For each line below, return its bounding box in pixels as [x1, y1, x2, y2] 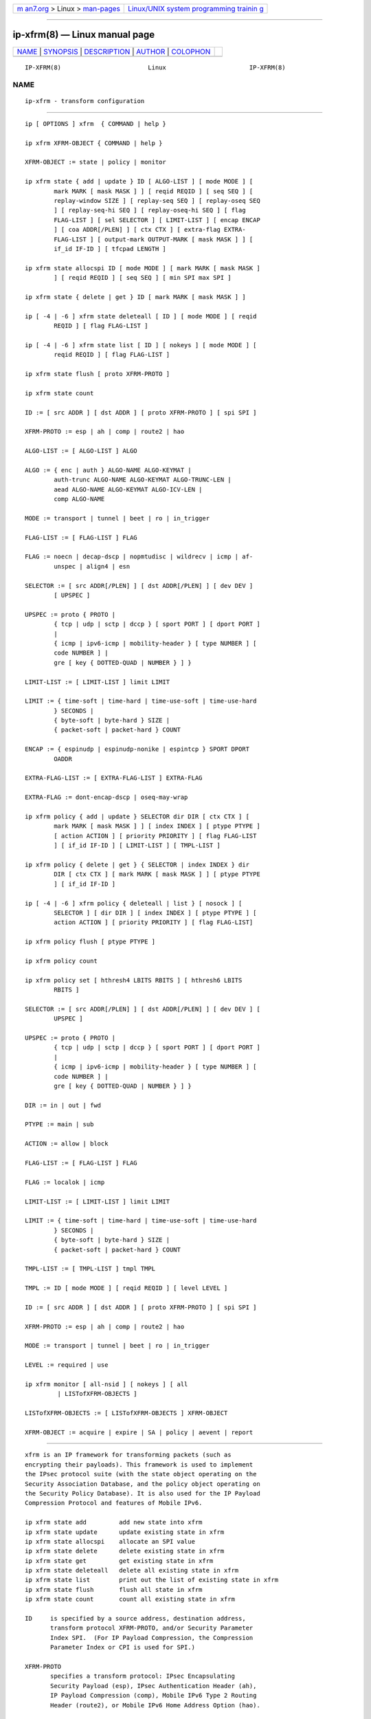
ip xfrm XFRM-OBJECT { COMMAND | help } [25, 139, 163, 147]
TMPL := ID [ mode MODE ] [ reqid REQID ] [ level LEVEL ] [25, 1284, 228, 1292]
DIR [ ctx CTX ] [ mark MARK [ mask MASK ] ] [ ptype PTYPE [54, 871, 260, 878]
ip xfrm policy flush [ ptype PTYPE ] [25, 938, 156, 945]
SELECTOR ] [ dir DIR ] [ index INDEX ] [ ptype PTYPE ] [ [54, 908, 257, 917]
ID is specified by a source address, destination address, [25, 1614, 247, 1623]
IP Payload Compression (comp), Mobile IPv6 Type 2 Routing [50, 1691, 257, 1700]
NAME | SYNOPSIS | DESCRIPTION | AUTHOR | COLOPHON [16, 47, 211, 56]
